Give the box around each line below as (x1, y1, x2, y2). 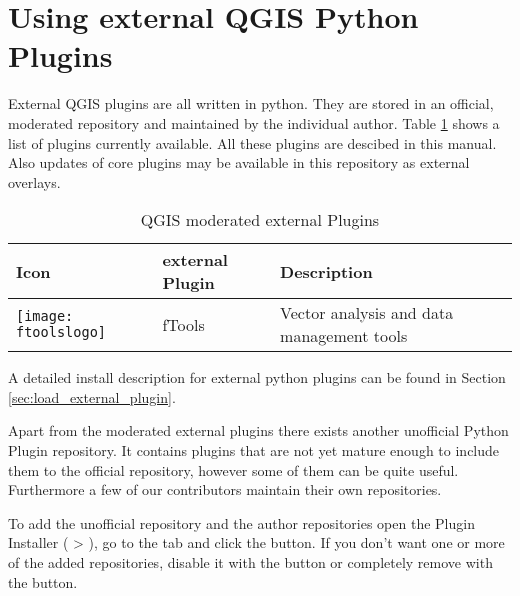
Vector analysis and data (280, 301, 454, 325)
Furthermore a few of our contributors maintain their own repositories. (8, 479, 442, 500)
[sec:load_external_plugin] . (8, 386, 176, 407)
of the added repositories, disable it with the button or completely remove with (8, 552, 493, 573)
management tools (280, 324, 408, 348)
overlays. (8, 171, 61, 192)
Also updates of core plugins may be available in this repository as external (8, 152, 470, 173)
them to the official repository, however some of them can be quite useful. (8, 459, 459, 480)
